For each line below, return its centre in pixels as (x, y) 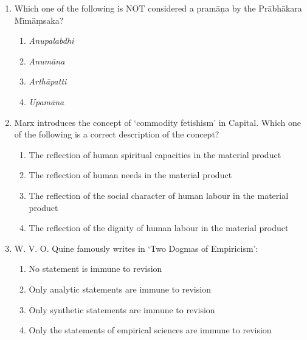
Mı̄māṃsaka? (39, 20)
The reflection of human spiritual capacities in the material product (155, 154)
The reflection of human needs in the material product (130, 175)
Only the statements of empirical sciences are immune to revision (150, 330)
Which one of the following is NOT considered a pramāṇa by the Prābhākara (158, 8)
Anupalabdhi (51, 40)
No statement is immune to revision (95, 269)
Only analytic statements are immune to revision (120, 289)
